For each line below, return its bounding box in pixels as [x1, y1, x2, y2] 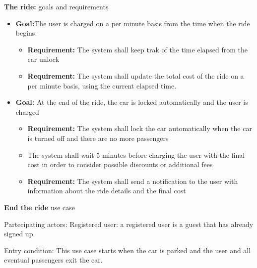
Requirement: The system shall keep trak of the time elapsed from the [27, 44, 248, 54]
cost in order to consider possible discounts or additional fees [27, 159, 213, 170]
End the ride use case [4, 202, 75, 212]
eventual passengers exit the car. [4, 255, 103, 265]
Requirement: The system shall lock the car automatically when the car [27, 123, 252, 134]
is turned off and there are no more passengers [27, 133, 169, 143]
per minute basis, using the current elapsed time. [27, 80, 177, 90]
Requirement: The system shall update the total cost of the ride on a [27, 70, 244, 81]
